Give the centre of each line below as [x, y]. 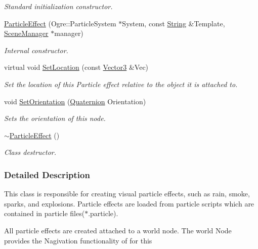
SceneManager [26, 33]
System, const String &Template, [174, 23]
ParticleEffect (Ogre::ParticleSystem [60, 23]
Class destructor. [30, 152]
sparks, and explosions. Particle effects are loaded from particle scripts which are [129, 203]
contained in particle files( [45, 213]
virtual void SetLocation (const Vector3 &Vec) [76, 67]
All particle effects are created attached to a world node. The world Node [118, 230]
